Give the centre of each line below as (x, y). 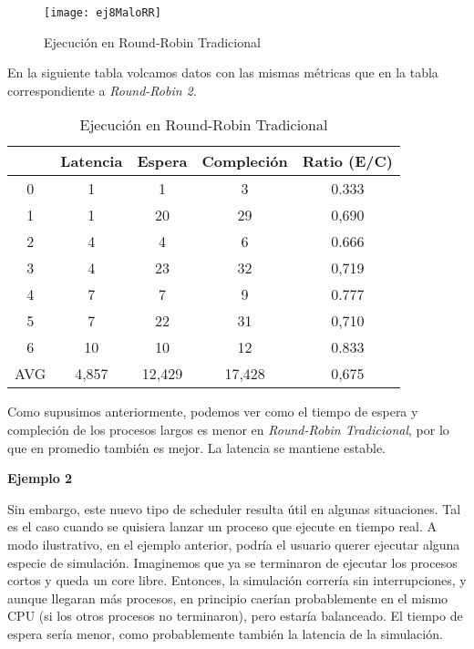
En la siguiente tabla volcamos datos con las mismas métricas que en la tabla (223, 72)
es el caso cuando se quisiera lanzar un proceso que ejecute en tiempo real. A (222, 526)
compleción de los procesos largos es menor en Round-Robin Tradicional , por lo (228, 430)
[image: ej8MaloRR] (103, 13)
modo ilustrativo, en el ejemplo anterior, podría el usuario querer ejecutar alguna (234, 544)
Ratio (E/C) (347, 161)
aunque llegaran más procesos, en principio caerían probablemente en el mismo (228, 597)
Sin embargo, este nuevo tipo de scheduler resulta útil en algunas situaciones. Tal (234, 508)
